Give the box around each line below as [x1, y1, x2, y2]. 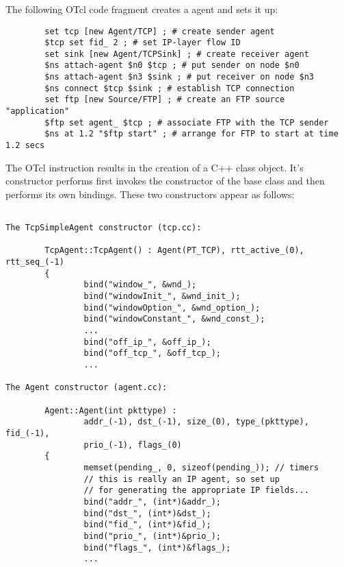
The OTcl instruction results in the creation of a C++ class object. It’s [5, 160, 304, 174]
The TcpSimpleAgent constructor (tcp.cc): [5, 223, 202, 233]
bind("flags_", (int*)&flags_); [83, 542, 231, 553]
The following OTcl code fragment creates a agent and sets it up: [5, 1, 278, 16]
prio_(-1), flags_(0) [83, 439, 182, 450]
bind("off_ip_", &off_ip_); [83, 337, 211, 347]
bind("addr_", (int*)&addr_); [83, 496, 221, 507]
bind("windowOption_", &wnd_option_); [83, 302, 261, 313]
